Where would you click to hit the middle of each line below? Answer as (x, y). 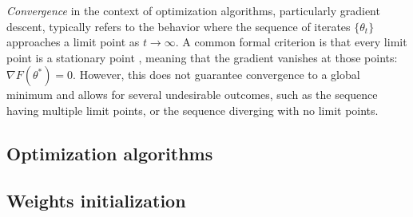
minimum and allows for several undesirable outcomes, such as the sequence (192, 95)
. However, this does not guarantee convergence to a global (216, 75)
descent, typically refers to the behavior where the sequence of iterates (179, 26)
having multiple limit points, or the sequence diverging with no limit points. (193, 110)
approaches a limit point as (73, 42)
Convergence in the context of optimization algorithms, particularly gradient (193, 10)
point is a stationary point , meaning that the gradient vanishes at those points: (202, 57)
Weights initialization (96, 200)
